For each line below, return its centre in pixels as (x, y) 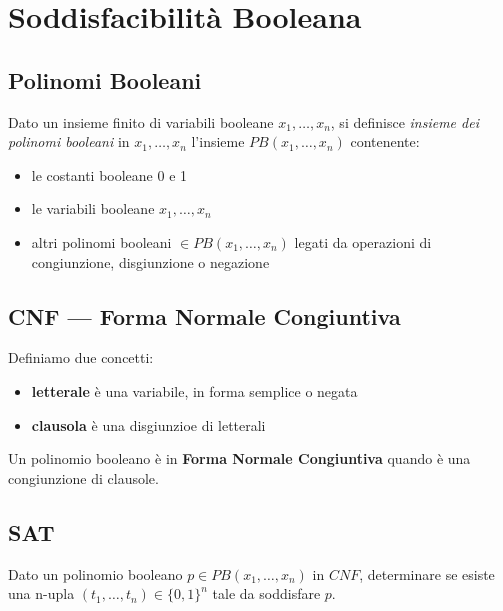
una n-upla (41, 593)
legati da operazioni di (363, 241)
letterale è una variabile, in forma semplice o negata (194, 390)
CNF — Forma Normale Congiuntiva (204, 315)
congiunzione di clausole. (83, 477)
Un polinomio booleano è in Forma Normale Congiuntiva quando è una (239, 458)
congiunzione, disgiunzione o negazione (150, 261)
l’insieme (218, 141)
